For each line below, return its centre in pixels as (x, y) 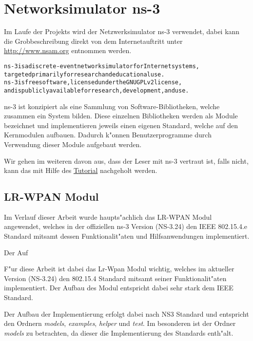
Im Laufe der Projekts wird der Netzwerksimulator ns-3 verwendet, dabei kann (122, 31)
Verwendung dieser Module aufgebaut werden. (73, 144)
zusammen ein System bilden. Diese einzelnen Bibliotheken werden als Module (121, 116)
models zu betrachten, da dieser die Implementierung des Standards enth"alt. (119, 332)
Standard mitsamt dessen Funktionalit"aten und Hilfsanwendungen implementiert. (127, 236)
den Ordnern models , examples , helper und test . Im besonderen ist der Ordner (120, 323)
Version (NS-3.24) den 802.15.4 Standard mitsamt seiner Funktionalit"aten (115, 278)
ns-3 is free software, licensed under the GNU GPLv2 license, (93, 83)
